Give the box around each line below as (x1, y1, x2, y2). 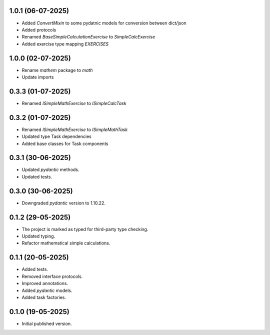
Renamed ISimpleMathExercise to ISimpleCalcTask (21, 100, 127, 106)
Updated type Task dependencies (21, 133, 92, 139)
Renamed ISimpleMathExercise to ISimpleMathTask (21, 126, 128, 132)
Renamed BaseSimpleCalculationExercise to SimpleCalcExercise (21, 34, 155, 40)
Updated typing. (21, 233, 55, 239)
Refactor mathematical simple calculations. (21, 240, 110, 246)
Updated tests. (21, 173, 52, 179)
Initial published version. (21, 320, 72, 326)
